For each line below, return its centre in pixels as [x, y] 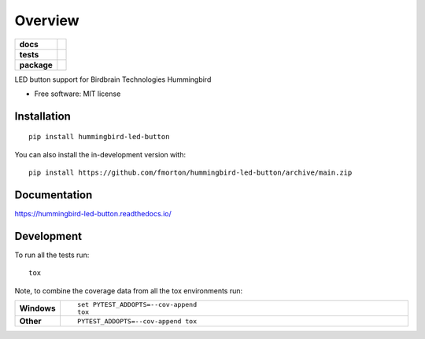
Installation [42, 116]
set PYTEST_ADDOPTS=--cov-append [137, 305]
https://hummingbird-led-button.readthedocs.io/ [93, 214]
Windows [37, 308]
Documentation [54, 195]
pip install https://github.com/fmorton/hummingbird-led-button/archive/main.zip [190, 173]
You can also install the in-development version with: [100, 154]
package [36, 64]
